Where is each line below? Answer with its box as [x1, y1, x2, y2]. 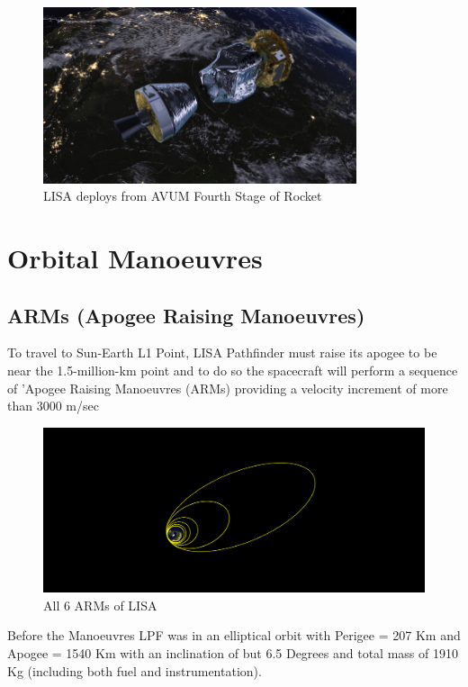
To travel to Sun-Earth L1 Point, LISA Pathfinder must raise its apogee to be [7, 343, 437, 362]
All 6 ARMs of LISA [43, 595, 157, 614]
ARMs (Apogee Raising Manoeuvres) [7, 301, 365, 329]
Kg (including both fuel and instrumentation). [7, 661, 262, 680]
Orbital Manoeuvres [7, 240, 263, 276]
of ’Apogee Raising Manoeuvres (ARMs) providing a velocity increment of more [7, 378, 448, 397]
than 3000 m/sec [7, 396, 99, 415]
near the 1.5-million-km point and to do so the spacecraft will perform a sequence [7, 361, 458, 380]
